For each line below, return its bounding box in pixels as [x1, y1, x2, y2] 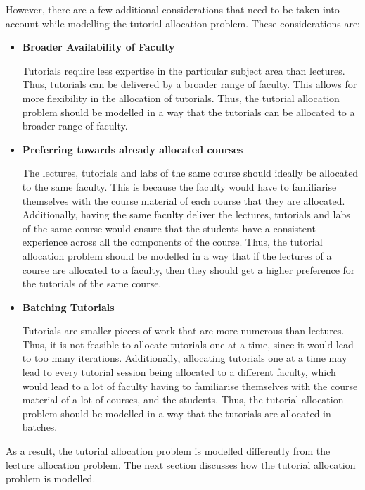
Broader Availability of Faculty [22, 39, 175, 54]
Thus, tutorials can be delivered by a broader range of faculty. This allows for [22, 77, 357, 92]
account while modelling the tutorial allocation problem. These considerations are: [6, 15, 361, 30]
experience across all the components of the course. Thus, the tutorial [22, 234, 323, 249]
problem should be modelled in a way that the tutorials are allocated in [22, 406, 331, 420]
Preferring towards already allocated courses [22, 142, 243, 156]
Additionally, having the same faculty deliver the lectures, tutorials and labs [22, 207, 350, 222]
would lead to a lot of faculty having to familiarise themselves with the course [22, 378, 358, 393]
